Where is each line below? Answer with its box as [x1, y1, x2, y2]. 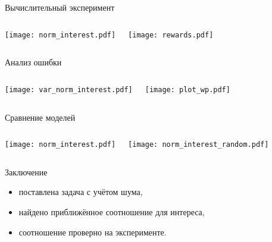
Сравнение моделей [5, 111, 76, 123]
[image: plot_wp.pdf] [145, 85, 230, 94]
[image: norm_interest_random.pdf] [128, 140, 269, 149]
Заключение [5, 165, 48, 178]
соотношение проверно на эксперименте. [18, 225, 167, 238]
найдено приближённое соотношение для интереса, [18, 205, 205, 218]
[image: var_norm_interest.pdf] [5, 85, 133, 94]
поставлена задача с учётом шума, [18, 186, 143, 198]
